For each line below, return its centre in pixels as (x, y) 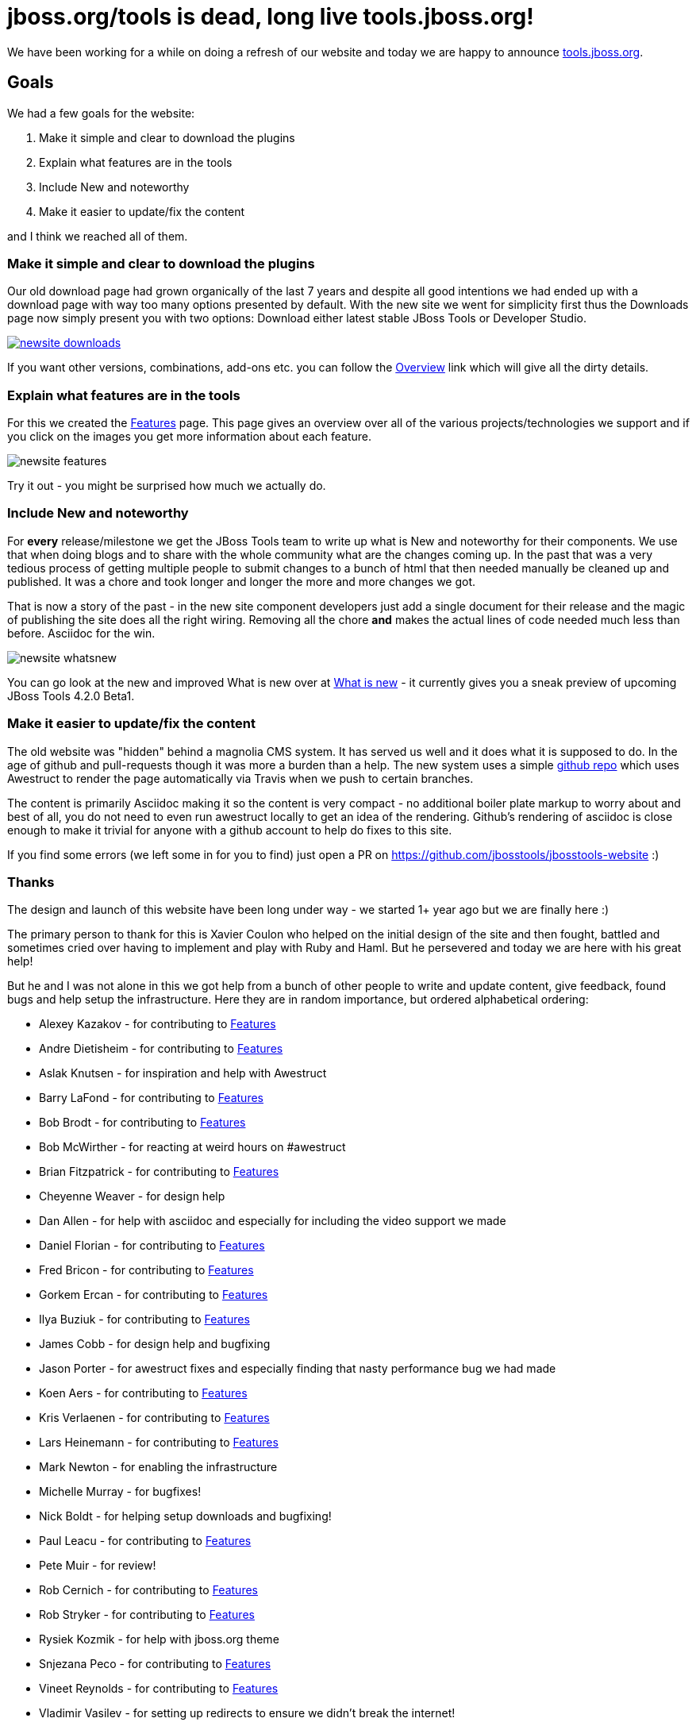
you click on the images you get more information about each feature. (190, 437)
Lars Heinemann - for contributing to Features (159, 1443)
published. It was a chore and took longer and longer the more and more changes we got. (242, 581)
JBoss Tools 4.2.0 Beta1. (71, 695)
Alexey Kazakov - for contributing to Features (158, 1024)
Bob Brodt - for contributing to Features (142, 1123)
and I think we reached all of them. (98, 236)
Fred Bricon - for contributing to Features (146, 1270)
